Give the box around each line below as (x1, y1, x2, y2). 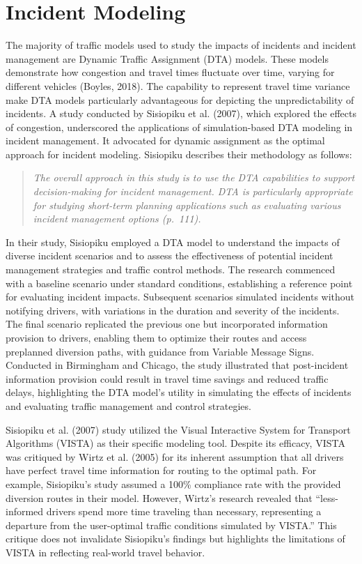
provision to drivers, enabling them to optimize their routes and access (6, 330, 307, 344)
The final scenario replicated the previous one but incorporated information (6, 317, 328, 331)
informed (6, 504, 44, 519)
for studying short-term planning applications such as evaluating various (33, 197, 341, 212)
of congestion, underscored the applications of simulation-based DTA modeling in (6, 119, 353, 134)
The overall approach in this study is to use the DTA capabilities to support (33, 170, 355, 185)
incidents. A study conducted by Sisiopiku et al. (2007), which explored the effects (6, 106, 356, 121)
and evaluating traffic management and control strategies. (6, 398, 251, 413)
